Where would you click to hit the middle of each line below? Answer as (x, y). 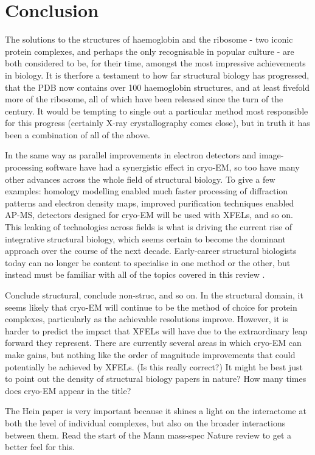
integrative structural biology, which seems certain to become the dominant (145, 238)
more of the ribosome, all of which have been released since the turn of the (144, 99)
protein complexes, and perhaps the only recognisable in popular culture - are (150, 51)
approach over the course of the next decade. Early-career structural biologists (151, 251)
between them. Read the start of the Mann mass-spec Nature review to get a (148, 435)
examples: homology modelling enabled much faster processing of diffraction (147, 191)
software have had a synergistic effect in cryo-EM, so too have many (173, 167)
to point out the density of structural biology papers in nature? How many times (156, 379)
